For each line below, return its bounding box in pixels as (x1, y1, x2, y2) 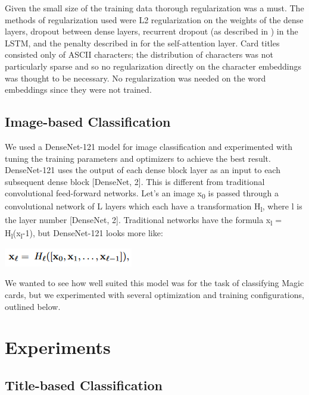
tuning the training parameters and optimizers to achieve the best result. (5, 152, 271, 164)
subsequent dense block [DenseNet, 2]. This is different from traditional (5, 175, 265, 187)
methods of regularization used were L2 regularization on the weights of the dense (5, 13, 304, 26)
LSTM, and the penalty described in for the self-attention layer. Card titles (5, 36, 280, 49)
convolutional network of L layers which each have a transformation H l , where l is (5, 200, 302, 214)
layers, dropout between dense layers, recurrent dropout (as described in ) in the (5, 25, 298, 37)
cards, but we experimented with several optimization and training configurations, (5, 289, 304, 301)
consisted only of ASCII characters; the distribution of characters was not (5, 48, 273, 61)
